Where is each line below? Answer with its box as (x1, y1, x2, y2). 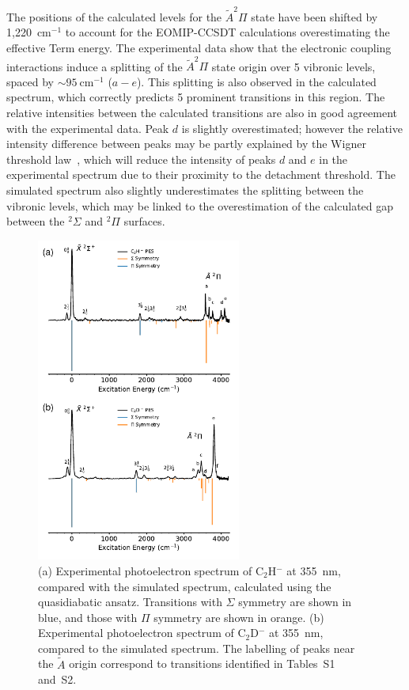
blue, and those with (38, 608, 138, 625)
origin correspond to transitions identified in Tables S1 (69, 655, 335, 672)
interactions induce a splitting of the (6, 58, 183, 74)
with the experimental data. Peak (6, 119, 169, 136)
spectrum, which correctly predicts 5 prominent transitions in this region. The (6, 89, 385, 105)
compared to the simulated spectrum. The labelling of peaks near (38, 639, 355, 656)
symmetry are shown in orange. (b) (153, 608, 324, 625)
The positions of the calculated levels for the (6, 8, 222, 25)
